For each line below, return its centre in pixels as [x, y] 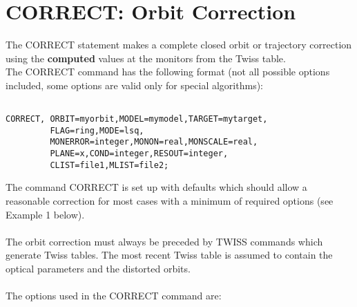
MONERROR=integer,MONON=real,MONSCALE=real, [154, 142]
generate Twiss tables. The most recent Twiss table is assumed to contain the [169, 255]
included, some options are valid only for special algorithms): [135, 85]
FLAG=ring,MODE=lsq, [97, 130]
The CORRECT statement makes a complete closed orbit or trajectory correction [179, 45]
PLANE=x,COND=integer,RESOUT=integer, [139, 154]
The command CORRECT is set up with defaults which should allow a [156, 187]
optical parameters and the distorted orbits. [98, 268]
